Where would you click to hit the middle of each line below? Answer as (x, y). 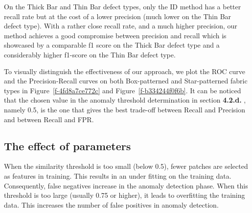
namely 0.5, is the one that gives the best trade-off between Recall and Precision (125, 109)
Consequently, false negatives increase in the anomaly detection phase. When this (126, 185)
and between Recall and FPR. (49, 119)
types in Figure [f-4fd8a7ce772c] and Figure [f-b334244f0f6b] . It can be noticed (123, 90)
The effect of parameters (68, 146)
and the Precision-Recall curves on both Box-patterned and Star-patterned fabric (126, 81)
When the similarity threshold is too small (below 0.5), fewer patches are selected (126, 166)
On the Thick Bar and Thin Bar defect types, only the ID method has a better (123, 6)
